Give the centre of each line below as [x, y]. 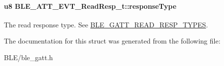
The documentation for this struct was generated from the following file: [112, 41]
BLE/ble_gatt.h [29, 57]
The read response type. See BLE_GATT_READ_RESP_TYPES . [106, 24]
